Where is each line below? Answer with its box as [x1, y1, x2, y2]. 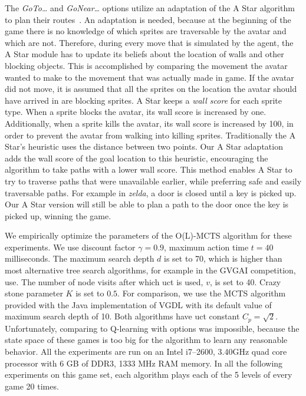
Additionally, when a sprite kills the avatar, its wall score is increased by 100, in [5, 117, 294, 129]
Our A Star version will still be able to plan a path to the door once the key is [5, 198, 289, 210]
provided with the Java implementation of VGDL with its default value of [5, 298, 272, 311]
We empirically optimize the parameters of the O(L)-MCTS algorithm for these [5, 229, 292, 242]
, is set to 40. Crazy [209, 275, 281, 288]
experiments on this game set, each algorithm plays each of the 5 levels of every [5, 368, 292, 381]
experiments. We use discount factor [5, 240, 136, 253]
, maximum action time [164, 240, 249, 253]
